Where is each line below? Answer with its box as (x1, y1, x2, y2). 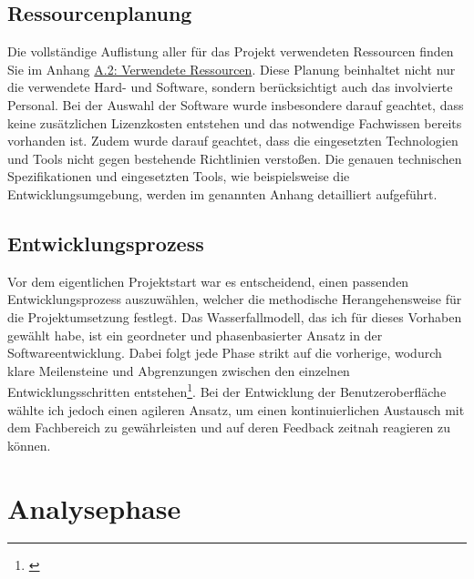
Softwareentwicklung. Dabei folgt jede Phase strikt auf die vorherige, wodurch (7, 343, 442, 362)
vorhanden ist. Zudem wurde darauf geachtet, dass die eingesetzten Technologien (7, 131, 459, 150)
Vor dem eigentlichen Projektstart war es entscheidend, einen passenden (7, 271, 409, 290)
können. (7, 435, 51, 454)
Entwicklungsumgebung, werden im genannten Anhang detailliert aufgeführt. (7, 184, 438, 203)
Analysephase (7, 489, 181, 526)
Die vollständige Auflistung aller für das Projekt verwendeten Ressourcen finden (7, 42, 454, 61)
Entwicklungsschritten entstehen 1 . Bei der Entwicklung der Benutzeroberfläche (7, 380, 447, 401)
